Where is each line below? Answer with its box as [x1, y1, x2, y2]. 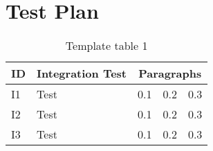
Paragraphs [138, 65, 202, 82]
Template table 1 [65, 37, 148, 54]
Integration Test [37, 65, 127, 82]
